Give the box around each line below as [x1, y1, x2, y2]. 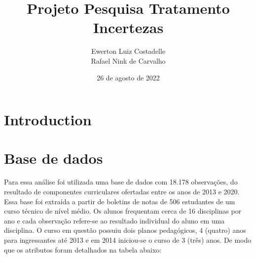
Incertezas [93, 17, 164, 37]
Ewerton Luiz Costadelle [91, 46, 166, 56]
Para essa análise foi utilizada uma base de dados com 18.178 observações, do [4, 177, 238, 187]
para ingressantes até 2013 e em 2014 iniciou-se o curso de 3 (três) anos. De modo [4, 234, 252, 245]
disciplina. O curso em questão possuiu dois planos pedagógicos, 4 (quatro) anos [4, 225, 246, 235]
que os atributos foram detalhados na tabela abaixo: [4, 244, 162, 255]
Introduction [4, 110, 92, 130]
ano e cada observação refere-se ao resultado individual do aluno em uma [4, 215, 225, 225]
